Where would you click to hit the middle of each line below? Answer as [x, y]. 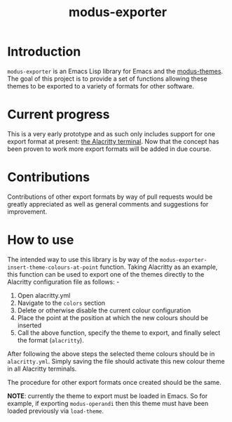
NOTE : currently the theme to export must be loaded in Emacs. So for [108, 396]
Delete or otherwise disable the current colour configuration [104, 310]
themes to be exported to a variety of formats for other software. [101, 86]
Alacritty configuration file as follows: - [63, 282]
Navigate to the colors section [61, 303]
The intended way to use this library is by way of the [83, 259]
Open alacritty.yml [44, 295]
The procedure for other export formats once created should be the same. [115, 382]
